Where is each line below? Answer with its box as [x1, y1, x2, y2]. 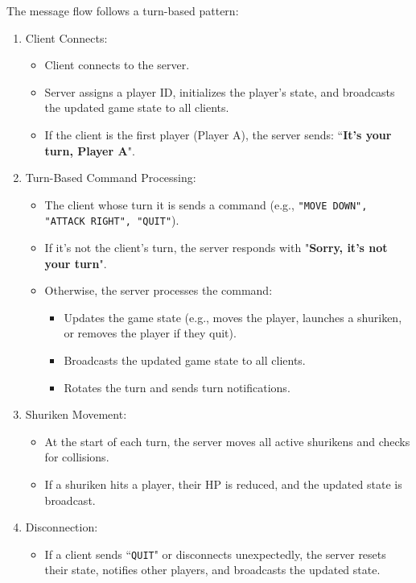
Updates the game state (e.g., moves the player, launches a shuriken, [64, 308, 402, 325]
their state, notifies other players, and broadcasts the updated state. [44, 561, 381, 578]
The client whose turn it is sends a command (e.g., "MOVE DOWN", [44, 196, 368, 213]
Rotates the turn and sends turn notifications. [64, 378, 290, 395]
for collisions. [44, 449, 109, 465]
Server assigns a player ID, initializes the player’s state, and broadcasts [44, 83, 395, 100]
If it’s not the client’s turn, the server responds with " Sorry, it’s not [44, 239, 388, 256]
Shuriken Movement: [25, 406, 127, 423]
